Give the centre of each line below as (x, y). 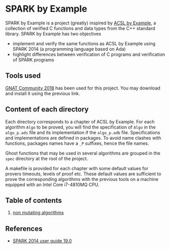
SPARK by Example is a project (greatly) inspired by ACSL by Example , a (81, 23)
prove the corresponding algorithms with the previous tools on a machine (82, 179)
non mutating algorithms (38, 213)
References (24, 228)
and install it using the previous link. (43, 93)
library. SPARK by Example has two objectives (53, 34)
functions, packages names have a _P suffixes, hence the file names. (77, 143)
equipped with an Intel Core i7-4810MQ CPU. (53, 184)
